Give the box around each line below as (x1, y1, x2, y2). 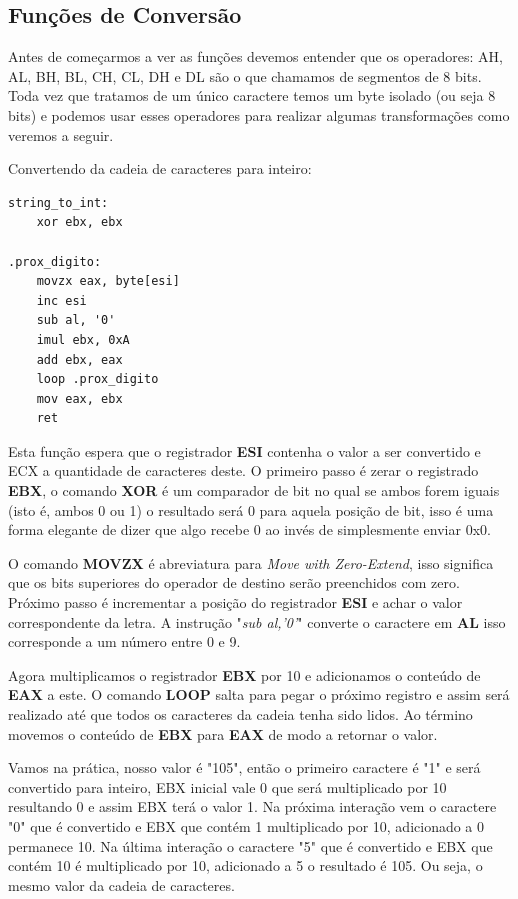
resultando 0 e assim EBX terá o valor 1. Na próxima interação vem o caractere (8, 796, 497, 817)
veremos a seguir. (8, 124, 114, 145)
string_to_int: (8, 195, 109, 210)
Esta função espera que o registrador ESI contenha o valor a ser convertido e (8, 440, 481, 461)
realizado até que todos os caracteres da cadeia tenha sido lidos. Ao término (8, 704, 473, 725)
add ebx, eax (36, 352, 123, 367)
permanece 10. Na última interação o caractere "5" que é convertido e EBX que (8, 835, 493, 856)
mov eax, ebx (36, 391, 123, 406)
